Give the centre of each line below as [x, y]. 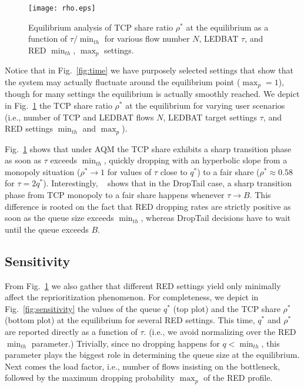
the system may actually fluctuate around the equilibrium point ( [123, 81]
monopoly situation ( [43, 171]
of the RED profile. [238, 378]
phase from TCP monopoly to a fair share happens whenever [115, 194]
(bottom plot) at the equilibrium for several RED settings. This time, [130, 320]
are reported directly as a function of [71, 331]
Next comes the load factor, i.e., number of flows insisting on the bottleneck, [143, 366]
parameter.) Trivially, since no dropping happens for [126, 343]
